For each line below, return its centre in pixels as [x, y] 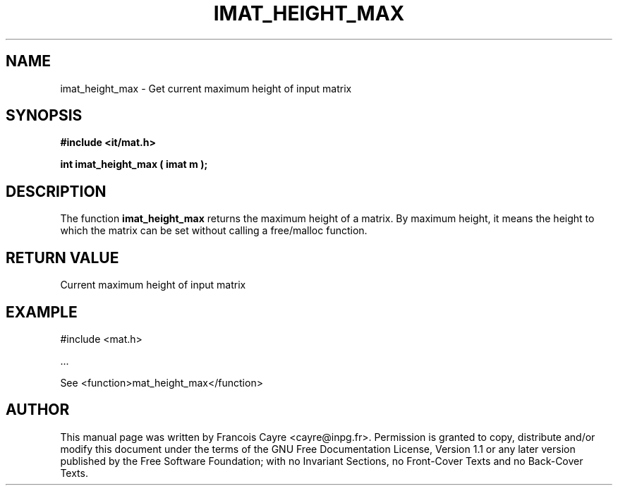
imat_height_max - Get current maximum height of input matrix [206, 88]
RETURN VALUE [62, 257]
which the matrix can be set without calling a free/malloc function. [214, 231]
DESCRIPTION [56, 191]
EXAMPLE [42, 312]
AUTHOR [38, 410]
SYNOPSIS [44, 116]
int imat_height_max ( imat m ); [134, 164]
